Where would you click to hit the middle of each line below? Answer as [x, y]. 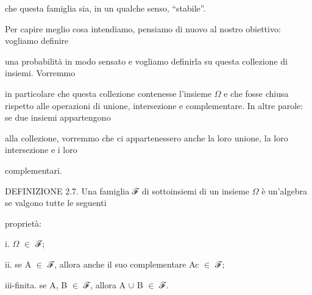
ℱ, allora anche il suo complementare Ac [123, 264]
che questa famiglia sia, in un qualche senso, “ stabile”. [105, 8]
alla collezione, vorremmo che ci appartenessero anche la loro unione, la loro [147, 137]
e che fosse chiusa [256, 93]
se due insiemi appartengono [58, 117]
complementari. [34, 170]
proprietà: [23, 223]
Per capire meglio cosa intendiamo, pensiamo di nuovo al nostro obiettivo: [143, 28]
